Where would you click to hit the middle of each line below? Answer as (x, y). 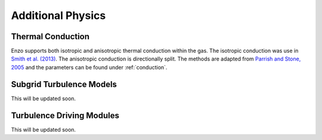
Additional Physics (58, 15)
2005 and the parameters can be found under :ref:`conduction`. (89, 67)
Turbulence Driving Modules (65, 115)
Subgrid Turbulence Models (64, 84)
